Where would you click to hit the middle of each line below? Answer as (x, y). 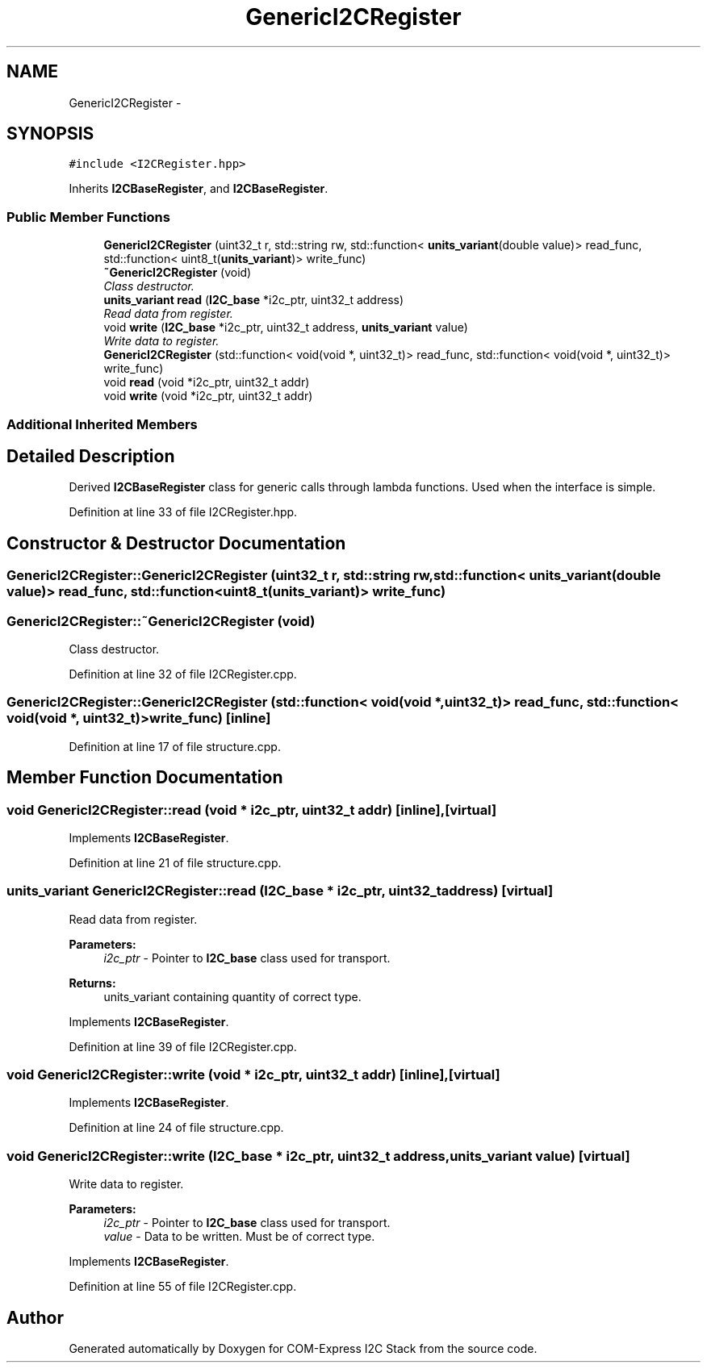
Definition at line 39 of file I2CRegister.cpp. (183, 1046)
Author (35, 1317)
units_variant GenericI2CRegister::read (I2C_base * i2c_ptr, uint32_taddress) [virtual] (280, 891)
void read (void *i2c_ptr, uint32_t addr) (207, 382)
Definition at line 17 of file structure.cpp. (175, 746)
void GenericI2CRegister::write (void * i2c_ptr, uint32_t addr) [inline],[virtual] (253, 1075)
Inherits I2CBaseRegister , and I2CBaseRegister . (199, 189)
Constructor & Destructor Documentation (176, 543)
